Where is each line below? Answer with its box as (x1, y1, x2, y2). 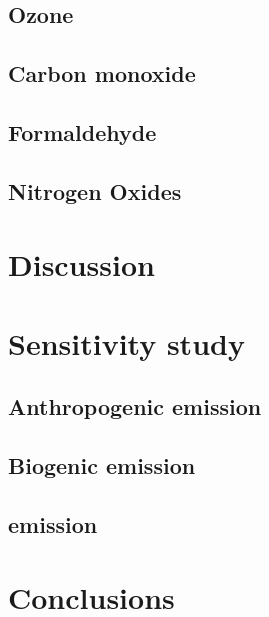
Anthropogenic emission (8, 391, 262, 422)
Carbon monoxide (8, 58, 196, 89)
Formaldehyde (8, 116, 157, 147)
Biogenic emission (8, 450, 196, 481)
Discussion (8, 244, 155, 285)
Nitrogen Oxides (8, 175, 182, 206)
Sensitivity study (8, 322, 245, 363)
